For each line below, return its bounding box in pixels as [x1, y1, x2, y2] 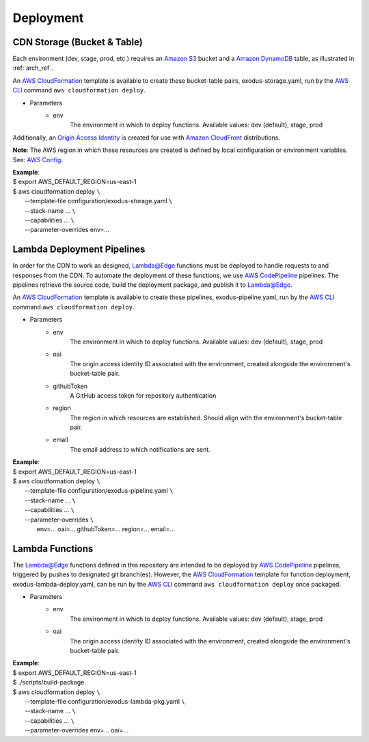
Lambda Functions [12, 543, 94, 554]
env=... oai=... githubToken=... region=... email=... [36, 524, 176, 533]
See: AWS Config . [12, 155, 63, 164]
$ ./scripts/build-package [12, 678, 85, 687]
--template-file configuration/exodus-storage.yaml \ [25, 197, 173, 205]
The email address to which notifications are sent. [70, 445, 211, 453]
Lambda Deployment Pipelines [12, 244, 146, 255]
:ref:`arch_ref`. [12, 64, 53, 72]
